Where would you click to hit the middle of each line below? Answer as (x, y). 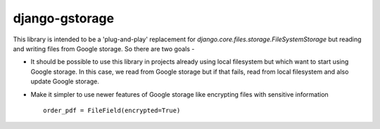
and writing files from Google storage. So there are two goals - (104, 48)
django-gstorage (64, 18)
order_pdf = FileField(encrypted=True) (112, 110)
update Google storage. (65, 81)
